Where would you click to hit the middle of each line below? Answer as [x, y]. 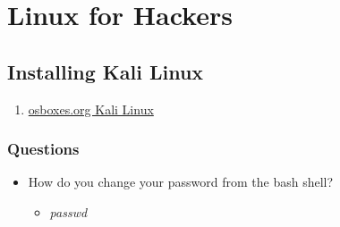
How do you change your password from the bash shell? [181, 182]
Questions [43, 149]
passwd [68, 211]
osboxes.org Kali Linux [91, 109]
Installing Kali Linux [106, 71]
